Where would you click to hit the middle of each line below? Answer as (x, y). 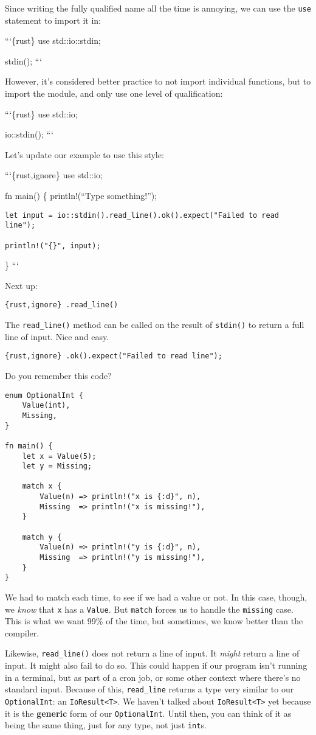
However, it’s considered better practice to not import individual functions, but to (158, 81)
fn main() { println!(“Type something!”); (81, 195)
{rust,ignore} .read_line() (62, 305)
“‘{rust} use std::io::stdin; (53, 40)
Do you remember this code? (58, 375)
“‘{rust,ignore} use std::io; (54, 175)
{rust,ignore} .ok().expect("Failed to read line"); (114, 356)
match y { (42, 537)
